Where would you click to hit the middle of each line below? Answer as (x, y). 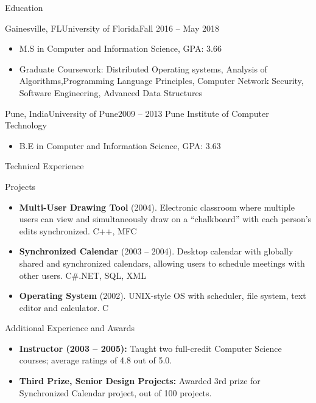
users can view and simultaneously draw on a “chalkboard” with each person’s (165, 219)
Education (24, 7)
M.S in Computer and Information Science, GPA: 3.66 (120, 48)
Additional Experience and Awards (70, 328)
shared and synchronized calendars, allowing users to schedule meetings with (162, 263)
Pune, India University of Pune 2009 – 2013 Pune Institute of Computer (137, 113)
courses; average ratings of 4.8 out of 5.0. (96, 360)
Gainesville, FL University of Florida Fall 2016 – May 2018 (112, 28)
